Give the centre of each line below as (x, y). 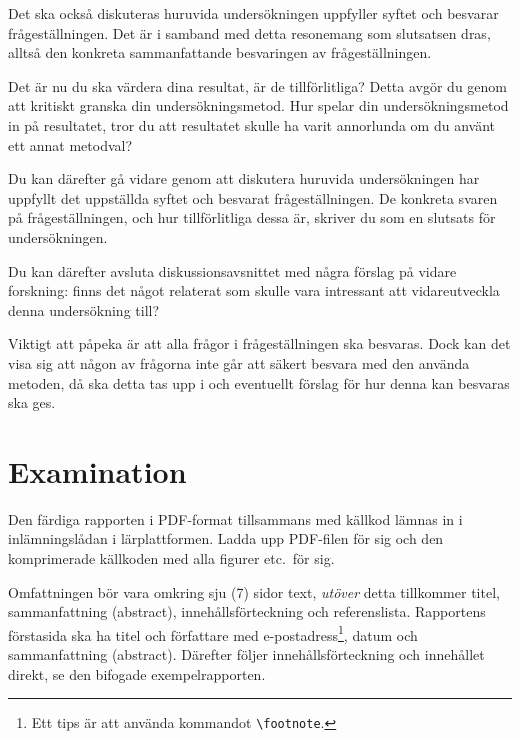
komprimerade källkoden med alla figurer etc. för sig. (171, 558)
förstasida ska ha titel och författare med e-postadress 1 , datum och (213, 633)
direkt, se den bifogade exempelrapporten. (137, 673)
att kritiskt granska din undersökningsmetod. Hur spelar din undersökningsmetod (258, 105)
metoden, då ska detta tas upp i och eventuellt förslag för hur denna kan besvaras (259, 382)
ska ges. (32, 402)
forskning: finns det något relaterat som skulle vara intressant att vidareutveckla (254, 290)
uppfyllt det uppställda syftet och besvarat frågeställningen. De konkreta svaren (253, 197)
